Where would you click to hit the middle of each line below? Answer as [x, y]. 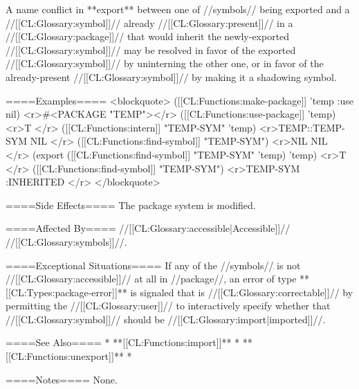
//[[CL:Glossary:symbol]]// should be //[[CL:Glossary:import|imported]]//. [166, 319]
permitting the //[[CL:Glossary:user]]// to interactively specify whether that [168, 306]
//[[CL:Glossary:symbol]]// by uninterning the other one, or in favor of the [165, 63]
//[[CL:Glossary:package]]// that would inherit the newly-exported [148, 36]
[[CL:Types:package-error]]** [66, 292]
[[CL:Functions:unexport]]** [65, 356]
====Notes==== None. [62, 379]
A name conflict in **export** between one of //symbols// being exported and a [178, 9]
